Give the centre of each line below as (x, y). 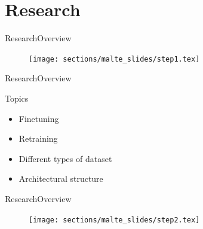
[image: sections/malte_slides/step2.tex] (114, 220)
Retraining (38, 138)
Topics (17, 98)
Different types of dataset (65, 158)
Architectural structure (61, 178)
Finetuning (39, 118)
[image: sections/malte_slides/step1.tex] (114, 59)
